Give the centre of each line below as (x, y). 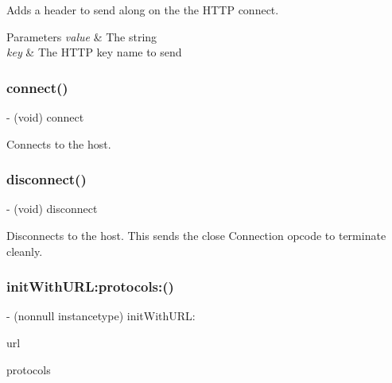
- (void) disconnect (52, 209)
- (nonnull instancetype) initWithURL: (101, 316)
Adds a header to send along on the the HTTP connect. (143, 10)
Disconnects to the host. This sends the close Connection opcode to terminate (196, 235)
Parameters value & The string (82, 36)
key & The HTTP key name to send (94, 52)
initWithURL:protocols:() (90, 286)
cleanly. (25, 251)
